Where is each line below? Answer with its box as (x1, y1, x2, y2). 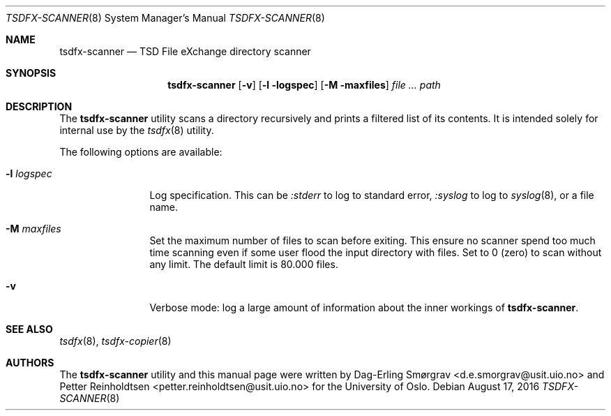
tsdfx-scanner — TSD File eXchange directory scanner (59, 45, 311, 57)
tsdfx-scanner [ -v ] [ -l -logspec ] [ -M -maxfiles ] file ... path (167, 79, 441, 91)
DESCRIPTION (6, 101, 73, 112)
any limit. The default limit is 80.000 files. (149, 258, 338, 270)
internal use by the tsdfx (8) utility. (59, 124, 214, 136)
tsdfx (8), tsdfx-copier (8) (59, 335, 172, 347)
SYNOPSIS (6, 67, 56, 79)
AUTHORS (6, 357, 54, 369)
